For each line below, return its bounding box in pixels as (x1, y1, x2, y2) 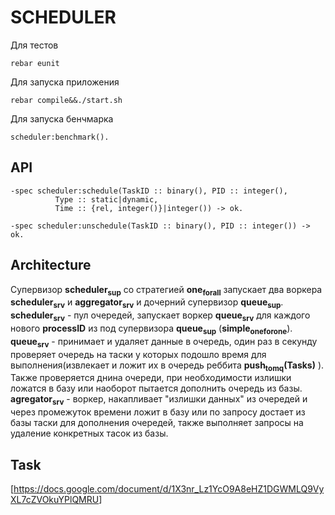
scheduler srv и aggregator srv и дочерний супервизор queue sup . (10, 296, 284, 311)
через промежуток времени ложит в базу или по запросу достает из (10, 406, 306, 418)
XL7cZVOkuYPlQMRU (10, 493, 100, 505)
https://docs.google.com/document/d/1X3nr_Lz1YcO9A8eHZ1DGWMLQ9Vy (13, 482, 325, 495)
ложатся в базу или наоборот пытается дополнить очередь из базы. (10, 382, 303, 395)
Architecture (10, 257, 92, 274)
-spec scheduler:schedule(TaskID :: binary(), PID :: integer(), (10, 186, 288, 196)
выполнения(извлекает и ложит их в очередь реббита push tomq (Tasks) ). (10, 359, 325, 373)
